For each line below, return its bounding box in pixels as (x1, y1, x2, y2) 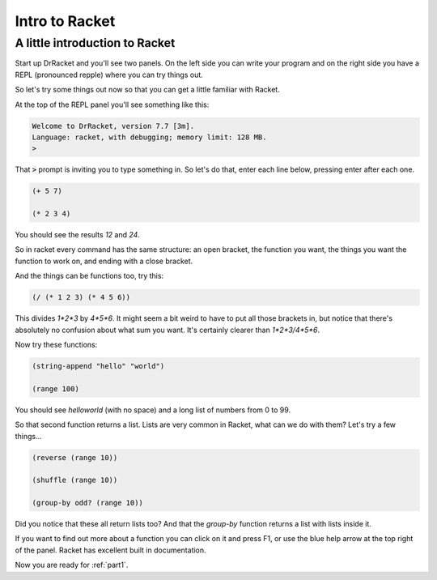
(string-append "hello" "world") (32, 361, 165, 370)
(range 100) (32, 384, 80, 393)
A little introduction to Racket (15, 36, 176, 50)
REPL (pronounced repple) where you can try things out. (15, 70, 204, 79)
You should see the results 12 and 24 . (15, 230, 141, 240)
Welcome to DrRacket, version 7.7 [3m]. (32, 122, 194, 130)
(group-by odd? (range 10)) (32, 498, 143, 508)
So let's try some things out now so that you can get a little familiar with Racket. (15, 85, 281, 95)
